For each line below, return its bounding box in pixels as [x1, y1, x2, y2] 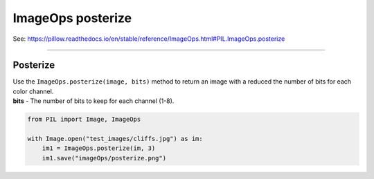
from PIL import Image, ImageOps [27, 115, 141, 124]
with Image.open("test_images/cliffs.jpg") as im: [27, 135, 204, 142]
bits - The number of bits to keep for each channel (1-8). [12, 97, 175, 105]
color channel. [12, 87, 54, 95]
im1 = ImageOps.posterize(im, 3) [42, 144, 156, 152]
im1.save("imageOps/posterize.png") [42, 154, 166, 162]
